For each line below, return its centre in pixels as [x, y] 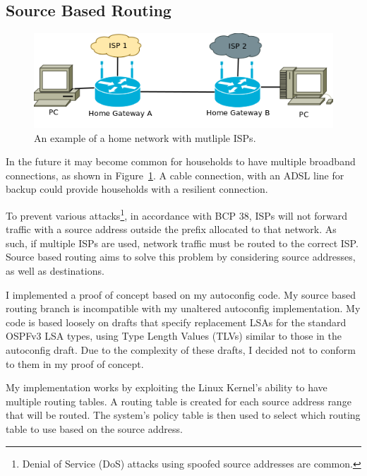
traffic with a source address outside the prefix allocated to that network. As [171, 229]
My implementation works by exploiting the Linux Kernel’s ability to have [167, 387]
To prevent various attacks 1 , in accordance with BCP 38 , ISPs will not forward [177, 214]
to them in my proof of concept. [75, 363]
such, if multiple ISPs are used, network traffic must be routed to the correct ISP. [182, 243]
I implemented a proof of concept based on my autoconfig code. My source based [181, 294]
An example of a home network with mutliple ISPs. [145, 137]
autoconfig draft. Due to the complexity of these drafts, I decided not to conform [181, 349]
